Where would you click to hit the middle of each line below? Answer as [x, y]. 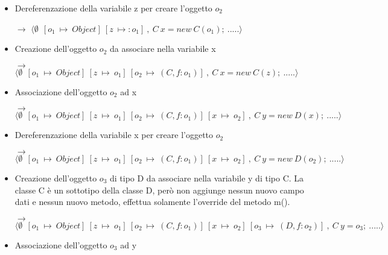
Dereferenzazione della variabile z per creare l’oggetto [113, 8]
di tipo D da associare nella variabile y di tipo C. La [207, 178]
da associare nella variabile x [163, 49]
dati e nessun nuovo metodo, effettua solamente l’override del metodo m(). [152, 202]
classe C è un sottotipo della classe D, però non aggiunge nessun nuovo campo [159, 190]
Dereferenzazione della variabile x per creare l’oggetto [114, 135]
